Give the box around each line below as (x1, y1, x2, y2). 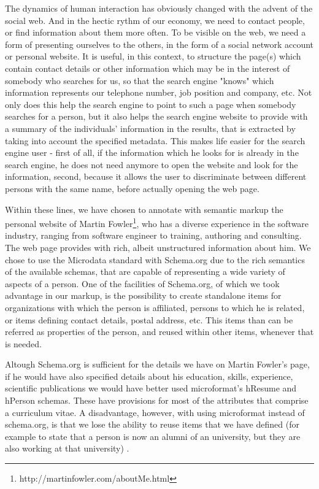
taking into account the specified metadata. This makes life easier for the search (5, 134, 306, 147)
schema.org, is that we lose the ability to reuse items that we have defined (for (5, 418, 299, 431)
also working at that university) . (5, 442, 129, 455)
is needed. (5, 337, 42, 350)
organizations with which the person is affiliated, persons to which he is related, (5, 301, 305, 314)
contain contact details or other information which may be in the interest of (5, 61, 290, 74)
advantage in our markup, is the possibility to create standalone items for (5, 289, 282, 302)
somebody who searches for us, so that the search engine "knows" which (5, 74, 274, 87)
